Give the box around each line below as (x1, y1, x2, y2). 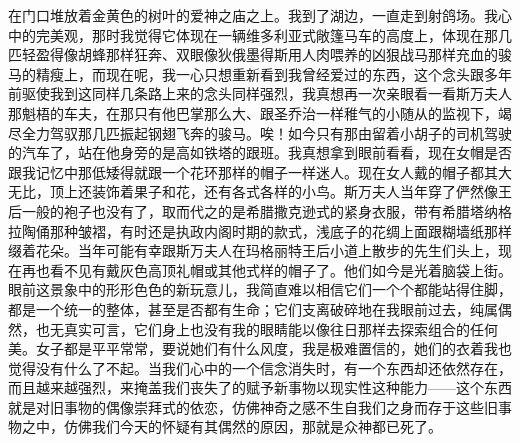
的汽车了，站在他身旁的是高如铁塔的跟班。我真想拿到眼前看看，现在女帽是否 (8, 142, 512, 163)
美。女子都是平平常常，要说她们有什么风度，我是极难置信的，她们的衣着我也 (8, 338, 512, 359)
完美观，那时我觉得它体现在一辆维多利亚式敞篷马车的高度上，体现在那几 (35, 24, 512, 45)
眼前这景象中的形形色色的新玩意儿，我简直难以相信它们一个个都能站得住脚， (8, 279, 512, 300)
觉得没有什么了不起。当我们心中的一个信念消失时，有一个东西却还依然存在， (8, 357, 512, 378)
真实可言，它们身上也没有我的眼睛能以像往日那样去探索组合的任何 (63, 318, 498, 339)
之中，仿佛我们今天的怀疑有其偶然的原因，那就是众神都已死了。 (21, 416, 442, 437)
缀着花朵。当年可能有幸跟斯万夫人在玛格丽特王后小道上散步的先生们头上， (8, 240, 498, 261)
